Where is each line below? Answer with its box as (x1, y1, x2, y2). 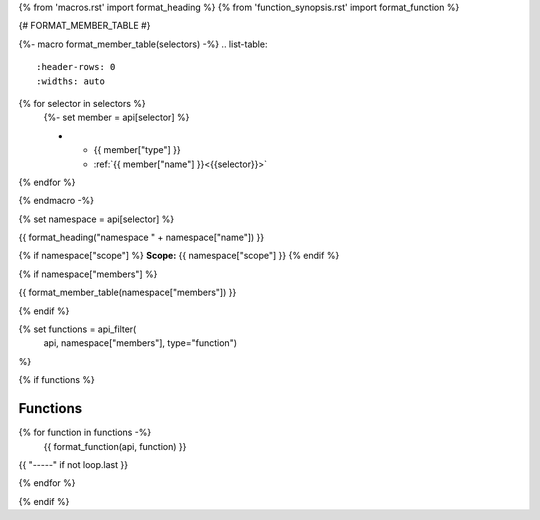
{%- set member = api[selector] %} (43, 111, 190, 124)
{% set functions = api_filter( (18, 323, 137, 335)
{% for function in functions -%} (18, 426, 152, 439)
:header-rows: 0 (36, 61, 116, 73)
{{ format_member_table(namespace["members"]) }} (18, 286, 237, 299)
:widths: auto (36, 75, 105, 87)
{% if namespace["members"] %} (18, 268, 158, 280)
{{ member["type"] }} (93, 144, 181, 156)
